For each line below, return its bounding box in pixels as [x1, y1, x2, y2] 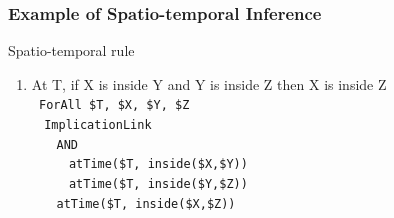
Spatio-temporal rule [8, 40, 135, 61]
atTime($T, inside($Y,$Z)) [68, 177, 248, 192]
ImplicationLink [44, 118, 152, 133]
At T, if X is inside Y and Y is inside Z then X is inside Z [31, 73, 387, 94]
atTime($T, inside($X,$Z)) [56, 196, 236, 211]
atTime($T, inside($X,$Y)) [68, 157, 248, 172]
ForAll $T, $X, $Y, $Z [38, 98, 190, 113]
